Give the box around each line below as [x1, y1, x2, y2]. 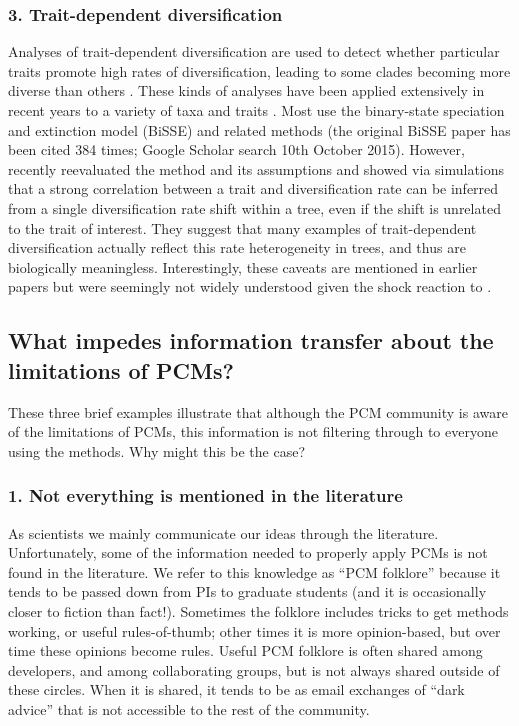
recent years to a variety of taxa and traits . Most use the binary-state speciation [8, 100, 505, 120]
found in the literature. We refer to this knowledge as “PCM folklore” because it [8, 561, 501, 582]
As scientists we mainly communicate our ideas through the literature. [8, 522, 439, 543]
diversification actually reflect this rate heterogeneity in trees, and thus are [8, 237, 466, 258]
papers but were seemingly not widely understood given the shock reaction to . [8, 276, 492, 297]
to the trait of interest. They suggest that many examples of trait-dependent [8, 217, 477, 238]
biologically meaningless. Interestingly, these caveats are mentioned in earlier [8, 256, 478, 277]
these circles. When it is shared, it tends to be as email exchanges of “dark [8, 679, 465, 700]
